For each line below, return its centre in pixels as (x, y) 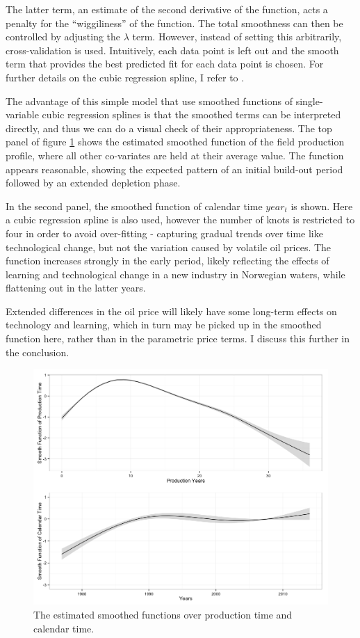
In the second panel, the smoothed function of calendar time (134, 206)
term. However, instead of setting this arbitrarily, (237, 37)
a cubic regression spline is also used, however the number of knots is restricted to (180, 220)
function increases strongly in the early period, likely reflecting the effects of (167, 261)
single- (309, 101)
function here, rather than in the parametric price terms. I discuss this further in (178, 338)
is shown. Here (322, 206)
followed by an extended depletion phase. (93, 183)
